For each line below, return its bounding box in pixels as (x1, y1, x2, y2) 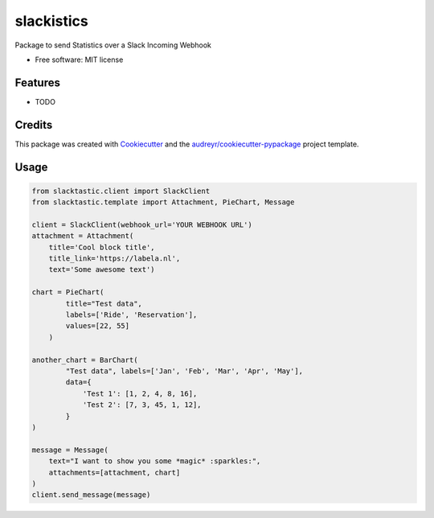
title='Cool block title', (48, 242, 156, 252)
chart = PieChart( (31, 288, 104, 297)
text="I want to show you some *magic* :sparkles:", (48, 457, 261, 466)
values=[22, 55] (65, 322, 130, 331)
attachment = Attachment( (31, 232, 134, 240)
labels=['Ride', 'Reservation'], (65, 310, 198, 319)
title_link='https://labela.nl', (48, 254, 181, 263)
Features (14, 76, 60, 89)
